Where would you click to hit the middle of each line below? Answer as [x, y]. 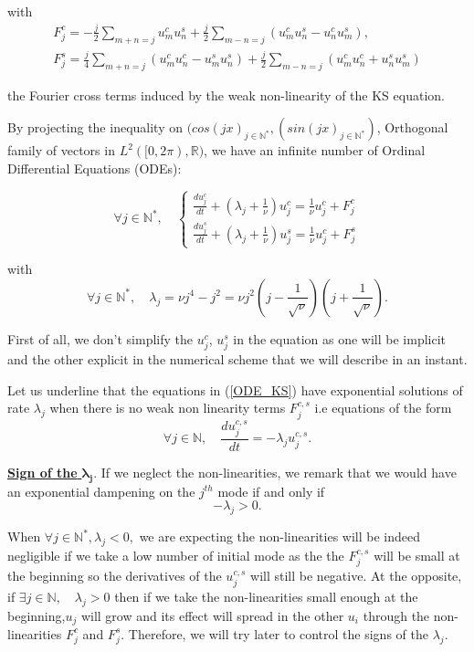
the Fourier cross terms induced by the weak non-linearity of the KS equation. [226, 95]
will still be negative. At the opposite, [356, 576]
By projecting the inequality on [95, 127]
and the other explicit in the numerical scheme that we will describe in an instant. [237, 359]
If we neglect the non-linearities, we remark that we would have [279, 472]
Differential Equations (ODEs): [95, 168]
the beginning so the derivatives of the [115, 576]
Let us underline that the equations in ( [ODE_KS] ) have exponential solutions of [235, 389]
